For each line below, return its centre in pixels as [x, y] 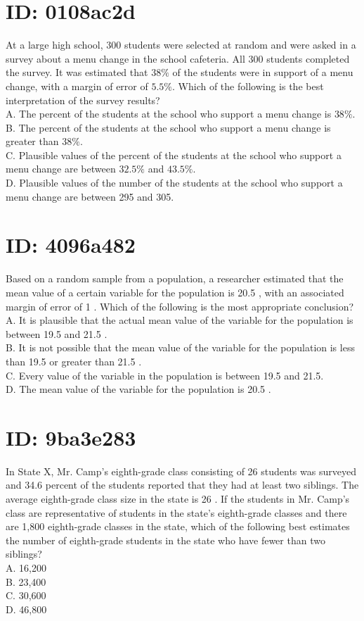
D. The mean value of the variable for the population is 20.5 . [138, 389]
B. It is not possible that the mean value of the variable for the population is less [180, 347]
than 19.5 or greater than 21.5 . [74, 361]
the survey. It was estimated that [77, 72]
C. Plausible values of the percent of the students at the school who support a [174, 155]
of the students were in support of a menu [263, 72]
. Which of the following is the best [248, 86]
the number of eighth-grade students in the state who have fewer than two [165, 540]
